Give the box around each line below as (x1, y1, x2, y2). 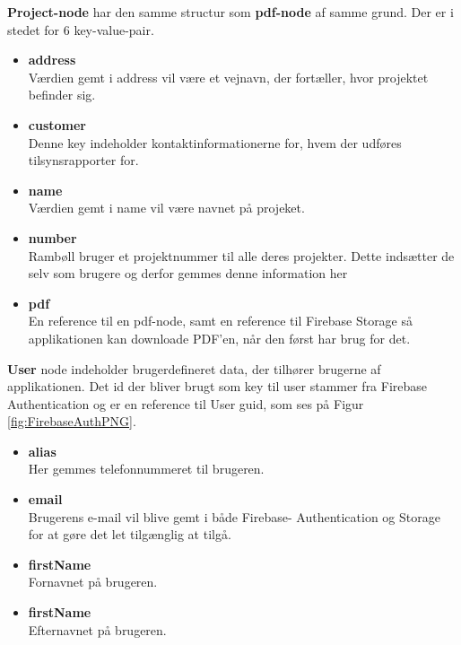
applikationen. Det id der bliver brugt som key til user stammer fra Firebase (7, 377, 428, 396)
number (28, 228, 77, 247)
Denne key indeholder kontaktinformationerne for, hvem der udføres (28, 133, 402, 152)
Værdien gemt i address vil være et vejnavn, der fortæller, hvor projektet (28, 67, 429, 86)
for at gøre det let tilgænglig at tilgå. (28, 525, 231, 544)
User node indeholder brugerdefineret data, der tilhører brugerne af (7, 359, 381, 378)
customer (28, 115, 86, 134)
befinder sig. (28, 85, 96, 104)
